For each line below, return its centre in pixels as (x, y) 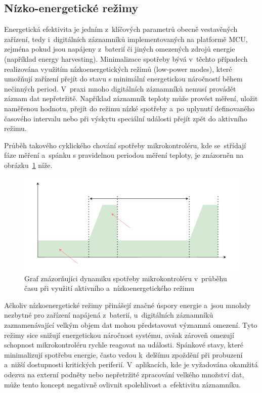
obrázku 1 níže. (28, 165)
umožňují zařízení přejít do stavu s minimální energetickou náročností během (123, 79)
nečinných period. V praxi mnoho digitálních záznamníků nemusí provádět (120, 88)
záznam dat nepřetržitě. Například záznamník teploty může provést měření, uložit (131, 98)
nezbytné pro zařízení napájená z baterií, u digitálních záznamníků (109, 315)
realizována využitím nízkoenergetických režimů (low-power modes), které (118, 69)
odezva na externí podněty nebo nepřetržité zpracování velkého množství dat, (124, 374)
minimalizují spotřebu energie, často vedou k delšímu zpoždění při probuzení (123, 354)
